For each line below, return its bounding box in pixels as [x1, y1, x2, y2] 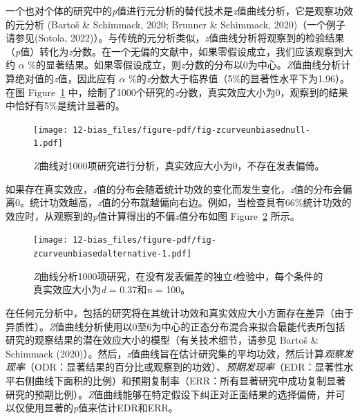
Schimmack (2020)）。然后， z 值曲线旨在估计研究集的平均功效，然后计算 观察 [6, 346, 344, 360]
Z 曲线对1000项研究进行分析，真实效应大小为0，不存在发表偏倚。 [33, 158, 325, 173]
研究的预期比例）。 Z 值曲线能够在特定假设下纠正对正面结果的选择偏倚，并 [6, 387, 336, 401]
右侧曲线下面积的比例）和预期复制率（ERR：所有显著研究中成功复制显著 [15, 373, 346, 387]
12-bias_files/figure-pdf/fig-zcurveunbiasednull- [73, 124, 310, 135]
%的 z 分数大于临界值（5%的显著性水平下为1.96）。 [129, 71, 350, 85]
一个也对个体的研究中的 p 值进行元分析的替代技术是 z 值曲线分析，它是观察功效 [6, 3, 353, 17]
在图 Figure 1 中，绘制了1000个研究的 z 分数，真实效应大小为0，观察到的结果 [6, 84, 348, 99]
